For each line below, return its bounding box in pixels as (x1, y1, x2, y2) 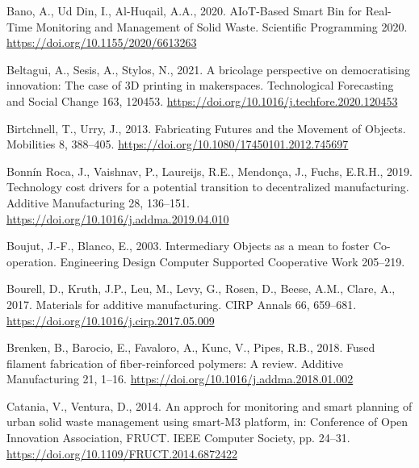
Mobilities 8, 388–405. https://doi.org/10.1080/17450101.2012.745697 (6, 136, 349, 153)
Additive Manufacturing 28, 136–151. (6, 194, 190, 211)
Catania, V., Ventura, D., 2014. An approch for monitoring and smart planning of (6, 397, 413, 414)
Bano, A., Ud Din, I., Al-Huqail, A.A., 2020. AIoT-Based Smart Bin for (6, 2, 362, 19)
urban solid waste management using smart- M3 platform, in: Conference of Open (6, 413, 409, 430)
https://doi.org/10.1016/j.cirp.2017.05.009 (6, 311, 215, 328)
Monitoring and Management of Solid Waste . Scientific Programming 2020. (36, 18, 408, 35)
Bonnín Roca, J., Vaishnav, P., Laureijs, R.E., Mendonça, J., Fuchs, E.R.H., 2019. (6, 162, 413, 179)
